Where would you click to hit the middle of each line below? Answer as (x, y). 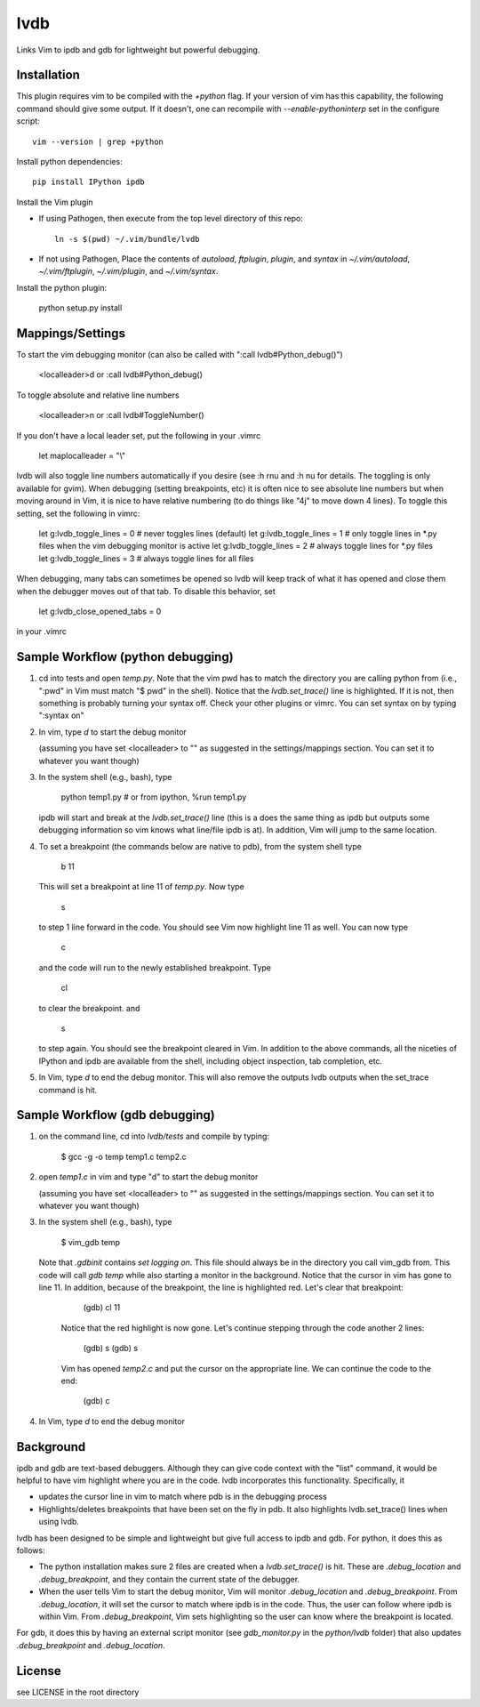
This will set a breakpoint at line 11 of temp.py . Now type (141, 887)
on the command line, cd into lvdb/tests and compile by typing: (154, 1136)
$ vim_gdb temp (90, 1242)
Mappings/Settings (71, 333)
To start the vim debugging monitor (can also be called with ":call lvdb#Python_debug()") (180, 355)
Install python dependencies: (70, 162)
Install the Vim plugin (55, 202)
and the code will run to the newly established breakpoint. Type (155, 967)
